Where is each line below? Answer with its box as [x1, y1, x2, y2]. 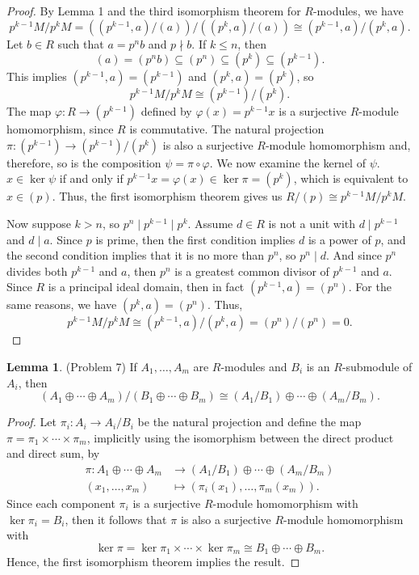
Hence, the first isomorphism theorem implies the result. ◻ [6, 553, 300, 570]
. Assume [187, 214, 233, 231]
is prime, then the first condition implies [95, 230, 295, 247]
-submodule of [341, 357, 413, 374]
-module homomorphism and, [265, 136, 411, 153]
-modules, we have [312, 2, 404, 19]
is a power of [308, 230, 371, 247]
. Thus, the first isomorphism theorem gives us [52, 188, 283, 205]
